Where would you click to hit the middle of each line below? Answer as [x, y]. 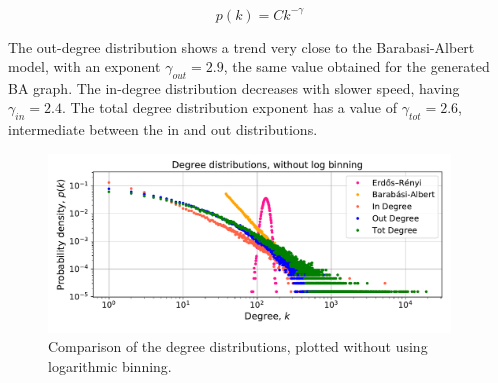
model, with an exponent [84, 66]
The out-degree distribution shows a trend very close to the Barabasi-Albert [241, 46]
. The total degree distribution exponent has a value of [229, 107]
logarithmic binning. [110, 366]
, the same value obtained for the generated [356, 66]
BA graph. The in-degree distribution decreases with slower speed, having [234, 87]
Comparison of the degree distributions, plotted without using [238, 346]
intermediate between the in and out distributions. [163, 129]
